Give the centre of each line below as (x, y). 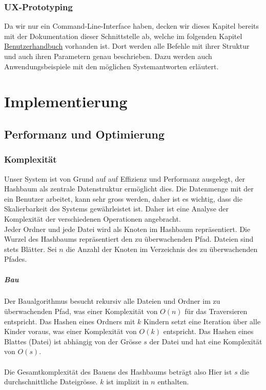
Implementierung (66, 101)
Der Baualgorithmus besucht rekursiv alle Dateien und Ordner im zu (112, 301)
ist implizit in (127, 382)
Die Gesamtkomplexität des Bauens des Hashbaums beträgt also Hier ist (118, 371)
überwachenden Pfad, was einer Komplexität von (81, 311)
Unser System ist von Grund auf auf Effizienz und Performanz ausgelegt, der (125, 178)
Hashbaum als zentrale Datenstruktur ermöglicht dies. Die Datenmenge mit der (129, 189)
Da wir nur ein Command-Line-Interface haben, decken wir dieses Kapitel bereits (132, 26)
